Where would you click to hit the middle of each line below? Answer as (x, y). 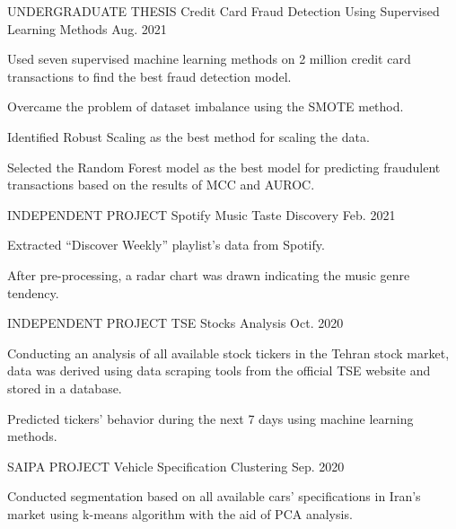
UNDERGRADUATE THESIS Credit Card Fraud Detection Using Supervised (224, 11)
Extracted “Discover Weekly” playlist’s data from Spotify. (166, 245)
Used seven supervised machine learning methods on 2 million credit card (209, 59)
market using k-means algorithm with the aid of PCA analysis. (180, 513)
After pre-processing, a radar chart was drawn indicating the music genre (209, 274)
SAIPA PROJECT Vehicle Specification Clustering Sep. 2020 (176, 466)
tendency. (33, 292)
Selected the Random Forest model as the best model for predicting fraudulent (224, 167)
